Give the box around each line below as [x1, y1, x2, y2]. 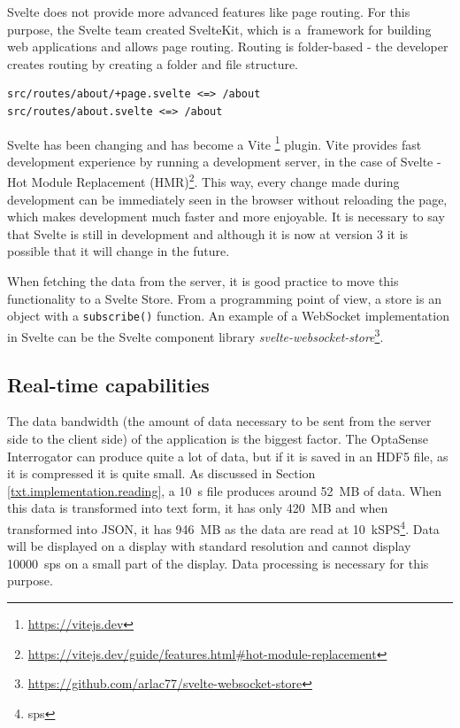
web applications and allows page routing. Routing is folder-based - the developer [7, 37, 448, 56]
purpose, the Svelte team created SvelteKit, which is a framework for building [7, 19, 432, 38]
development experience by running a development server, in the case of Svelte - [7, 151, 441, 170]
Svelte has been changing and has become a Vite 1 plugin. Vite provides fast [7, 132, 422, 153]
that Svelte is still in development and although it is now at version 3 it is [7, 224, 409, 243]
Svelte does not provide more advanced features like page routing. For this [7, 3, 410, 20]
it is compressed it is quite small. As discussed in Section [7, 464, 316, 483]
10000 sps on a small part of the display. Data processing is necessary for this [7, 554, 429, 572]
